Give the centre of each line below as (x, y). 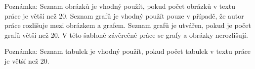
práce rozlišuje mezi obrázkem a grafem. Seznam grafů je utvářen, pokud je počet (128, 25)
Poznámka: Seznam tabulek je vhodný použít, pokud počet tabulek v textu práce (128, 51)
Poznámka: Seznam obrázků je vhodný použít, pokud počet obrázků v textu (120, 6)
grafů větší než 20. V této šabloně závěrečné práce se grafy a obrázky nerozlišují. (126, 34)
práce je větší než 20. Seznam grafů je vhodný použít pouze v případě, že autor (124, 15)
